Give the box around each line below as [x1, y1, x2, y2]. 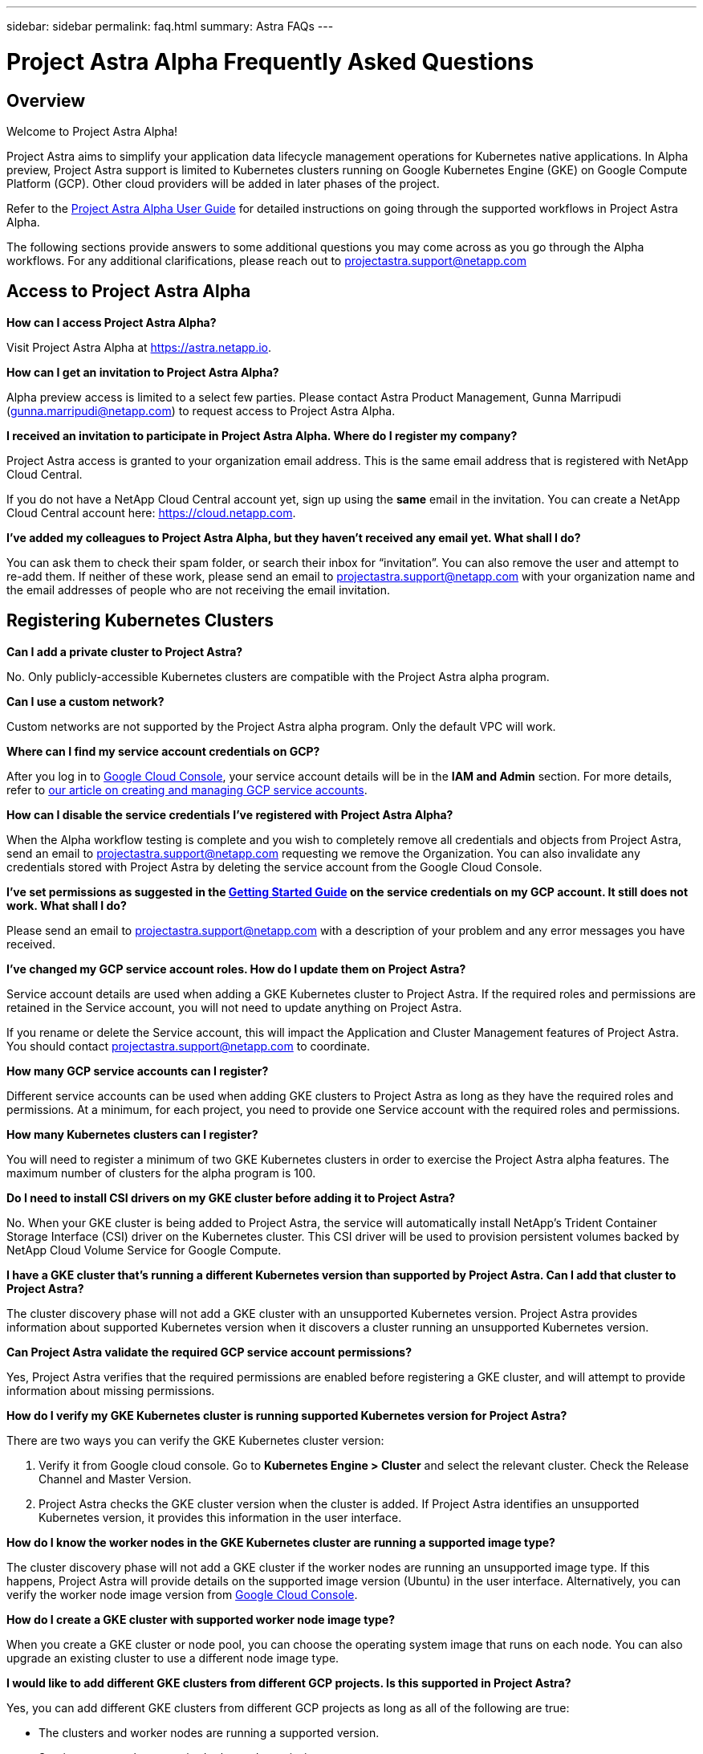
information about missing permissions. [6, 1383, 215, 1397]
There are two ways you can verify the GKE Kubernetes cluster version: [6, 1433, 384, 1447]
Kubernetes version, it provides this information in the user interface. [39, 1510, 402, 1524]
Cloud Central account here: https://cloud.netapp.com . [6, 505, 296, 520]
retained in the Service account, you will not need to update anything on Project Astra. [6, 1000, 462, 1014]
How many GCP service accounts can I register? [6, 1063, 269, 1078]
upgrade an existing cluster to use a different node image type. [6, 1650, 339, 1665]
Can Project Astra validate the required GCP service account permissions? [6, 1344, 412, 1359]
